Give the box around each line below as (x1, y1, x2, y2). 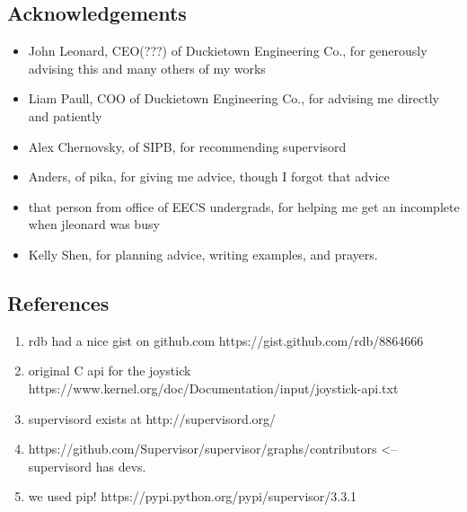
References (7, 288, 110, 316)
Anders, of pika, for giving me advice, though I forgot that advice (28, 167, 390, 186)
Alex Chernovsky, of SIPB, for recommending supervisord (28, 137, 347, 155)
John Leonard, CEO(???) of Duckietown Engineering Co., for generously (28, 41, 427, 60)
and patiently (28, 106, 102, 125)
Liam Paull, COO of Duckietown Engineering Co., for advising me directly (28, 89, 439, 108)
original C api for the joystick (28, 361, 191, 380)
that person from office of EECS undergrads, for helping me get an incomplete (28, 197, 460, 216)
